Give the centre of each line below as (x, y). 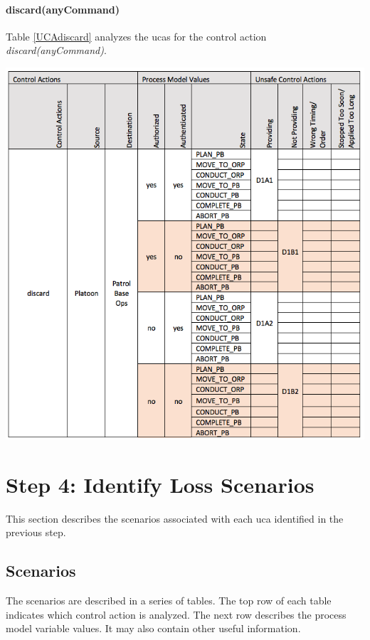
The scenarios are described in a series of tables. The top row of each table (169, 600)
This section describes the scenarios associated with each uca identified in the (175, 518)
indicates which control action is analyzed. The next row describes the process (176, 614)
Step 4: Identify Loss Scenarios (160, 484)
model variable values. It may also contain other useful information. (153, 628)
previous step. (36, 532)
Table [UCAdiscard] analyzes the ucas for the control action (136, 36)
